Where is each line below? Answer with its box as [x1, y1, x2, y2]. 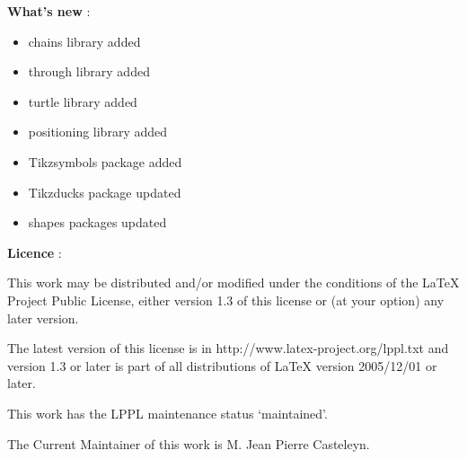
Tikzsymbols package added [28, 152, 182, 171]
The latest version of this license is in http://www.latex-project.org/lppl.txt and [7, 339, 449, 357]
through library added [28, 62, 150, 81]
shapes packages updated [28, 213, 167, 232]
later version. [7, 308, 79, 327]
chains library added [28, 31, 141, 50]
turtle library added [28, 92, 137, 110]
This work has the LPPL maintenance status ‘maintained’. [7, 403, 328, 422]
